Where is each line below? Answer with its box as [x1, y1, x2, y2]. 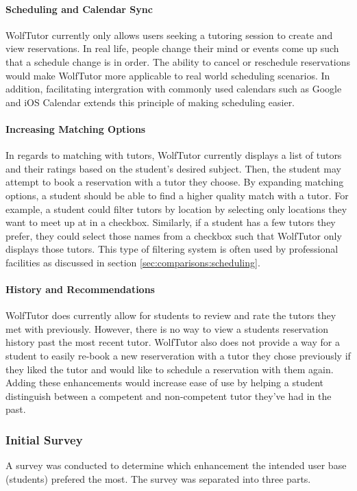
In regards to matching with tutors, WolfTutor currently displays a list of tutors [5, 148, 342, 162]
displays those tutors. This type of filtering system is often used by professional [5, 242, 338, 256]
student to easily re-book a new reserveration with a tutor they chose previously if [5, 349, 351, 363]
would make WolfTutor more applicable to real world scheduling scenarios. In [5, 68, 330, 82]
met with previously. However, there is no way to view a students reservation [5, 321, 329, 336]
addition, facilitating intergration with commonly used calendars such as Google [5, 81, 342, 96]
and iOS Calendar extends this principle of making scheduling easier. [5, 95, 295, 109]
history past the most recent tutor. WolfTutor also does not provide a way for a [5, 335, 340, 349]
